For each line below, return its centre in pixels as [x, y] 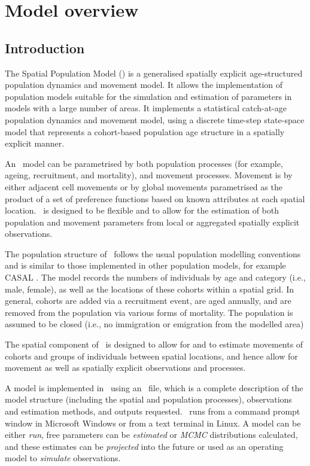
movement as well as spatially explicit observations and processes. [125, 368]
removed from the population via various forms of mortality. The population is [149, 312]
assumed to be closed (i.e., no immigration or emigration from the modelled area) [154, 324]
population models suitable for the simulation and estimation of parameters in [148, 96]
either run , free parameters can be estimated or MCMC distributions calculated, [151, 435]
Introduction [45, 48]
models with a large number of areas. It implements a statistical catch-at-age [146, 108]
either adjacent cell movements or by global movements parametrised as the [144, 186]
